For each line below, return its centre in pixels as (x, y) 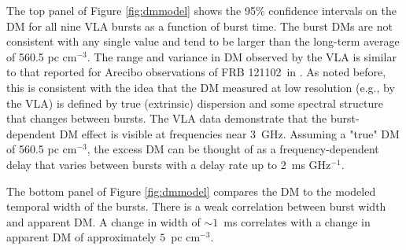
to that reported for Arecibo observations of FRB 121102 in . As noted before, (196, 72)
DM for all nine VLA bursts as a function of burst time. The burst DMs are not (199, 26)
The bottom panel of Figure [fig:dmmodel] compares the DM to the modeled (191, 191)
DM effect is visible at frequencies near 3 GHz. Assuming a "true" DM (229, 133)
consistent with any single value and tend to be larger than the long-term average (203, 41)
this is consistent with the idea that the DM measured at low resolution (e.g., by (201, 87)
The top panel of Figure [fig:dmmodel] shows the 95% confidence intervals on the (201, 10)
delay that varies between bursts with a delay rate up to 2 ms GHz (169, 164)
